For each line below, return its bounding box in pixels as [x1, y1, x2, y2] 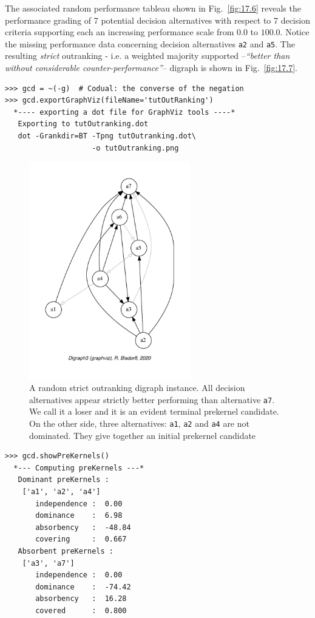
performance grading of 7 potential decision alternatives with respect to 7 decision [5, 13, 310, 26]
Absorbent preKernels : [18, 547, 113, 556]
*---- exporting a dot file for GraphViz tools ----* [13, 107, 235, 117]
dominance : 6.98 [35, 511, 123, 520]
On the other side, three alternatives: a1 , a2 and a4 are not [29, 417, 249, 430]
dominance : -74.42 [35, 582, 131, 591]
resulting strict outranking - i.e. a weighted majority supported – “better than [5, 49, 290, 62]
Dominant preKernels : [18, 475, 109, 484]
